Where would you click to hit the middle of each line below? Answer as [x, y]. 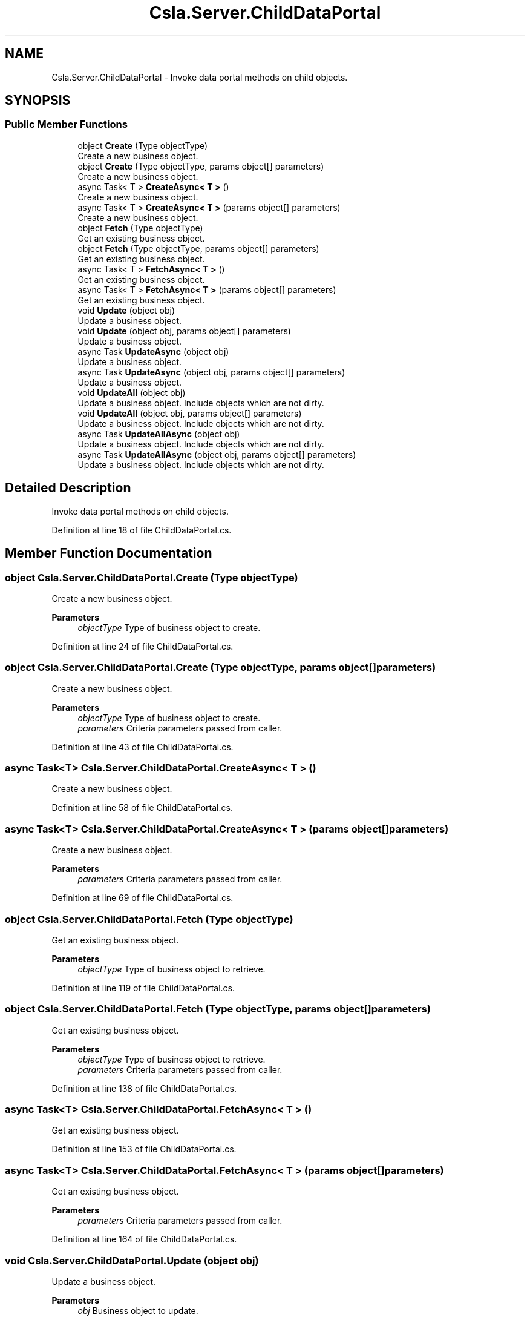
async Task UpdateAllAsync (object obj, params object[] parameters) [217, 454]
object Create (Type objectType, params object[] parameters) [201, 166]
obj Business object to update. [138, 1310]
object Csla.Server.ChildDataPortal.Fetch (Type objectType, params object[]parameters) [218, 1009]
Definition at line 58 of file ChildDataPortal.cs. [142, 808]
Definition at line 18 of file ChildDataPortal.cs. [142, 530]
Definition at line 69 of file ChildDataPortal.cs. [142, 898]
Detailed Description [68, 488]
